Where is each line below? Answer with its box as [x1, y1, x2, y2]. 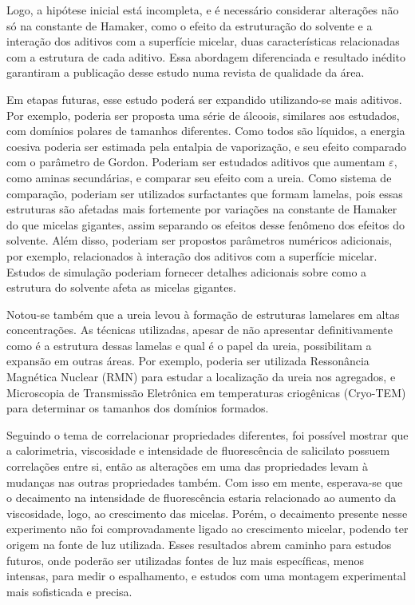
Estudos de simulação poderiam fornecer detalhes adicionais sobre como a [6, 263, 367, 280]
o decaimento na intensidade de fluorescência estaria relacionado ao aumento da [6, 489, 397, 506]
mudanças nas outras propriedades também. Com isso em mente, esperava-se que [6, 473, 403, 490]
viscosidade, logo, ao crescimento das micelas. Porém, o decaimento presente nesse [6, 504, 408, 521]
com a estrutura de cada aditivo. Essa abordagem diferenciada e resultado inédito [6, 48, 406, 65]
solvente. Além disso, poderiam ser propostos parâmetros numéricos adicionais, [6, 232, 393, 249]
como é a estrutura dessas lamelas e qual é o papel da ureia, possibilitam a [6, 336, 372, 353]
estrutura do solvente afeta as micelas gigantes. [6, 279, 236, 296]
